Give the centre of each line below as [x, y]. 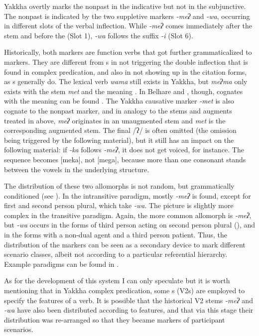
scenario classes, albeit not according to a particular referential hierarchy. [116, 254]
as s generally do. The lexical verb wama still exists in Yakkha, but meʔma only [126, 81]
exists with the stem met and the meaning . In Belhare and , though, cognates [124, 91]
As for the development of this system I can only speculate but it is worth [117, 280]
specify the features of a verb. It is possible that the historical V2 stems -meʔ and [129, 300]
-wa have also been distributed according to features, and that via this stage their [129, 310]
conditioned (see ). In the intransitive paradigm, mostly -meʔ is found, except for [128, 195]
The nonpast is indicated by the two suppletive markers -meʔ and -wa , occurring [127, 16]
